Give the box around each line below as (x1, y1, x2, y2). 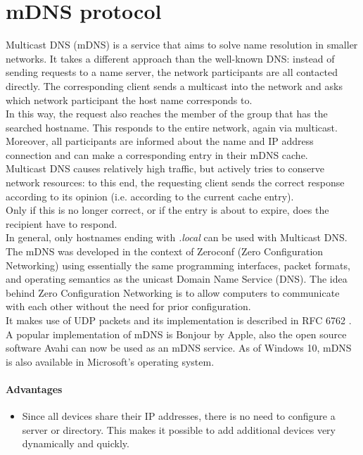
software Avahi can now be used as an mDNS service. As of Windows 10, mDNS (6, 340, 352, 355)
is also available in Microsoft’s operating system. (6, 354, 215, 369)
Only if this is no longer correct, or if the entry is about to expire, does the (6, 203, 329, 217)
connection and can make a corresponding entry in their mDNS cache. (6, 147, 308, 162)
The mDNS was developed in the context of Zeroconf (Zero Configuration (6, 244, 324, 259)
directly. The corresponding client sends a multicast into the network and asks (6, 78, 343, 93)
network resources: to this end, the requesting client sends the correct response (6, 175, 345, 190)
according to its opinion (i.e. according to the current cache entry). (6, 188, 294, 203)
